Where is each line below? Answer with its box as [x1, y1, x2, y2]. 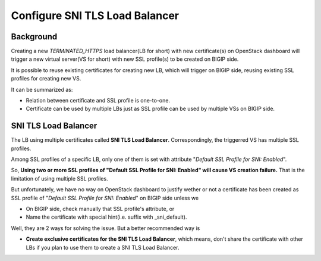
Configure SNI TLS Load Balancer [11, 9, 180, 22]
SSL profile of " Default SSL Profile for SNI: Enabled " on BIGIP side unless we [11, 194, 199, 201]
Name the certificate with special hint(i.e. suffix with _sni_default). [26, 213, 187, 220]
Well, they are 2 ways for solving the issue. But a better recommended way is [11, 224, 200, 232]
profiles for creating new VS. [11, 75, 81, 82]
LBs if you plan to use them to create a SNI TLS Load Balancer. [26, 244, 180, 251]
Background [11, 32, 58, 42]
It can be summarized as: [11, 86, 73, 93]
